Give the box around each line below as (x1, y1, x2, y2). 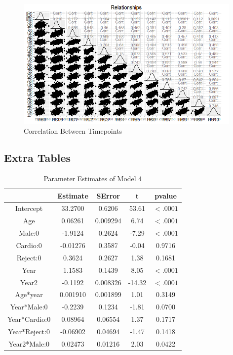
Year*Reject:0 (8, 326, 50, 336)
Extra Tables (4, 150, 71, 165)
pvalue (155, 190, 177, 201)
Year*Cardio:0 (7, 314, 51, 324)
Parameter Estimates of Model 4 (43, 173, 142, 184)
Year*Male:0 (10, 302, 48, 312)
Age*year (15, 289, 43, 300)
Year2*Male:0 (8, 338, 50, 349)
